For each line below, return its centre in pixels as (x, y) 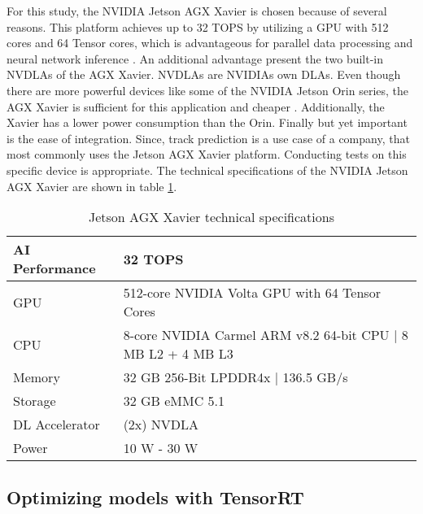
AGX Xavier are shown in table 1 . (92, 186)
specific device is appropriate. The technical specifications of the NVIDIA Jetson (207, 170)
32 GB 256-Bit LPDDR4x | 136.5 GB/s (235, 377)
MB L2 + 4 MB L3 (178, 354)
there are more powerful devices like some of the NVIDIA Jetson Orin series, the (208, 90)
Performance (55, 268)
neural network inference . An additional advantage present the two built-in (195, 58)
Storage (35, 401)
